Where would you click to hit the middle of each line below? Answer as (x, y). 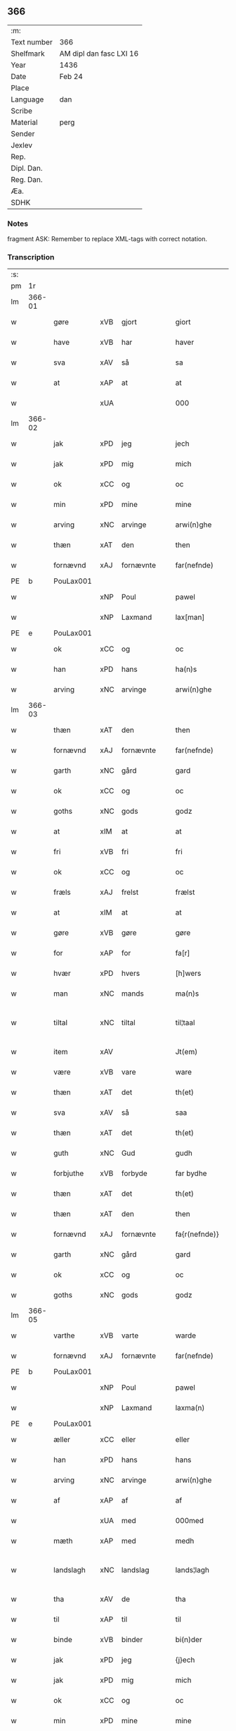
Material (24, 122)
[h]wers (188, 974)
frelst (130, 893)
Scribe (22, 111)
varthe (64, 1335)
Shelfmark (28, 54)
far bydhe (191, 1173)
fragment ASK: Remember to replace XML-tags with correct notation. (107, 239)
